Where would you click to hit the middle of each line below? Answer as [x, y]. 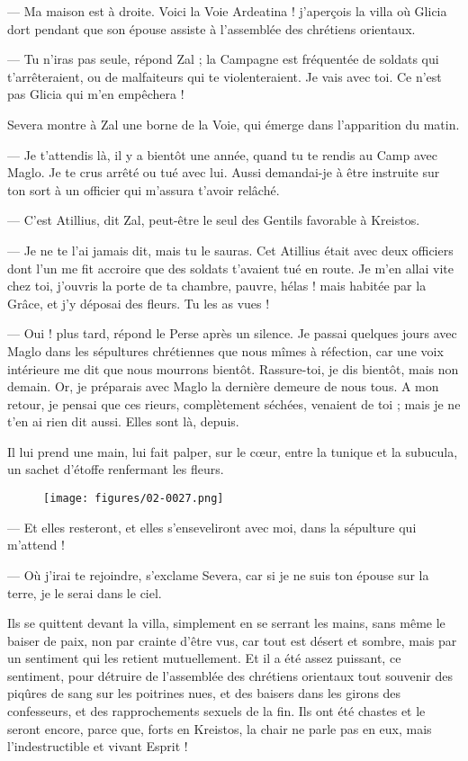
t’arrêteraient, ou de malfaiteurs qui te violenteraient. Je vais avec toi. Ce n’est [225, 76]
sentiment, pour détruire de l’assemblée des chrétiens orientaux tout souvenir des [230, 675]
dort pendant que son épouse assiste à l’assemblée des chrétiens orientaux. [211, 28]
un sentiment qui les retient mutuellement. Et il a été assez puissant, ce [204, 658]
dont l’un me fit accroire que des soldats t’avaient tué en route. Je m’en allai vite [230, 268]
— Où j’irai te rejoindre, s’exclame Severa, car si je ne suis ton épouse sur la [218, 574]
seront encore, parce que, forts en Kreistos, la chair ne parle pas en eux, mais [220, 728]
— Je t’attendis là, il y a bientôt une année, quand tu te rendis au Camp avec [222, 154]
